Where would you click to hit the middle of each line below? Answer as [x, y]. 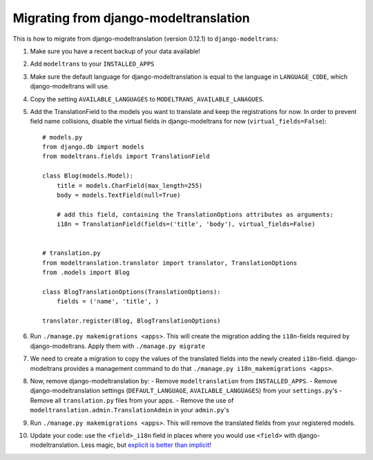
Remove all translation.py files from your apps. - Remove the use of [132, 400]
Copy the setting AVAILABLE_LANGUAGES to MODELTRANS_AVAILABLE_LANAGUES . [147, 99]
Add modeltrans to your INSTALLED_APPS [92, 64]
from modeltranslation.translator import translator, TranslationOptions [170, 263]
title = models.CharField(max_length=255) [130, 185]
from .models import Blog [86, 272]
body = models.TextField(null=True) [118, 195]
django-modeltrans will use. [70, 86]
